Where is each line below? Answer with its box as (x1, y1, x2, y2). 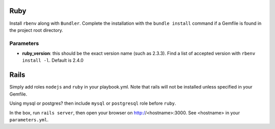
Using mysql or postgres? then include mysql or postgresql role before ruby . (9, 100, 176, 106)
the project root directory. (9, 27, 64, 33)
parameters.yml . (9, 116, 49, 122)
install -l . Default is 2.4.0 (22, 57, 84, 63)
